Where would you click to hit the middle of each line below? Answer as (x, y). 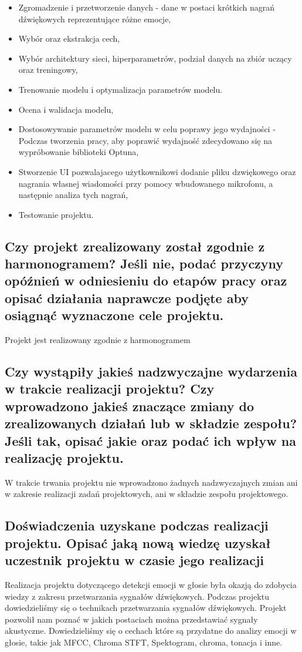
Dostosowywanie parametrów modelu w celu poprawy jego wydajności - (147, 129)
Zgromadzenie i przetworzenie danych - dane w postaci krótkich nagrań (146, 7)
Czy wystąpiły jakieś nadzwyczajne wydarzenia (151, 372)
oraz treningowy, (48, 70)
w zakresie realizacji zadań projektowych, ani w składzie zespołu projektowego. (147, 494)
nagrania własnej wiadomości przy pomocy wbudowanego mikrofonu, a (146, 183)
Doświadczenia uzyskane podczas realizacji (137, 525)
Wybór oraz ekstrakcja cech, (69, 38)
